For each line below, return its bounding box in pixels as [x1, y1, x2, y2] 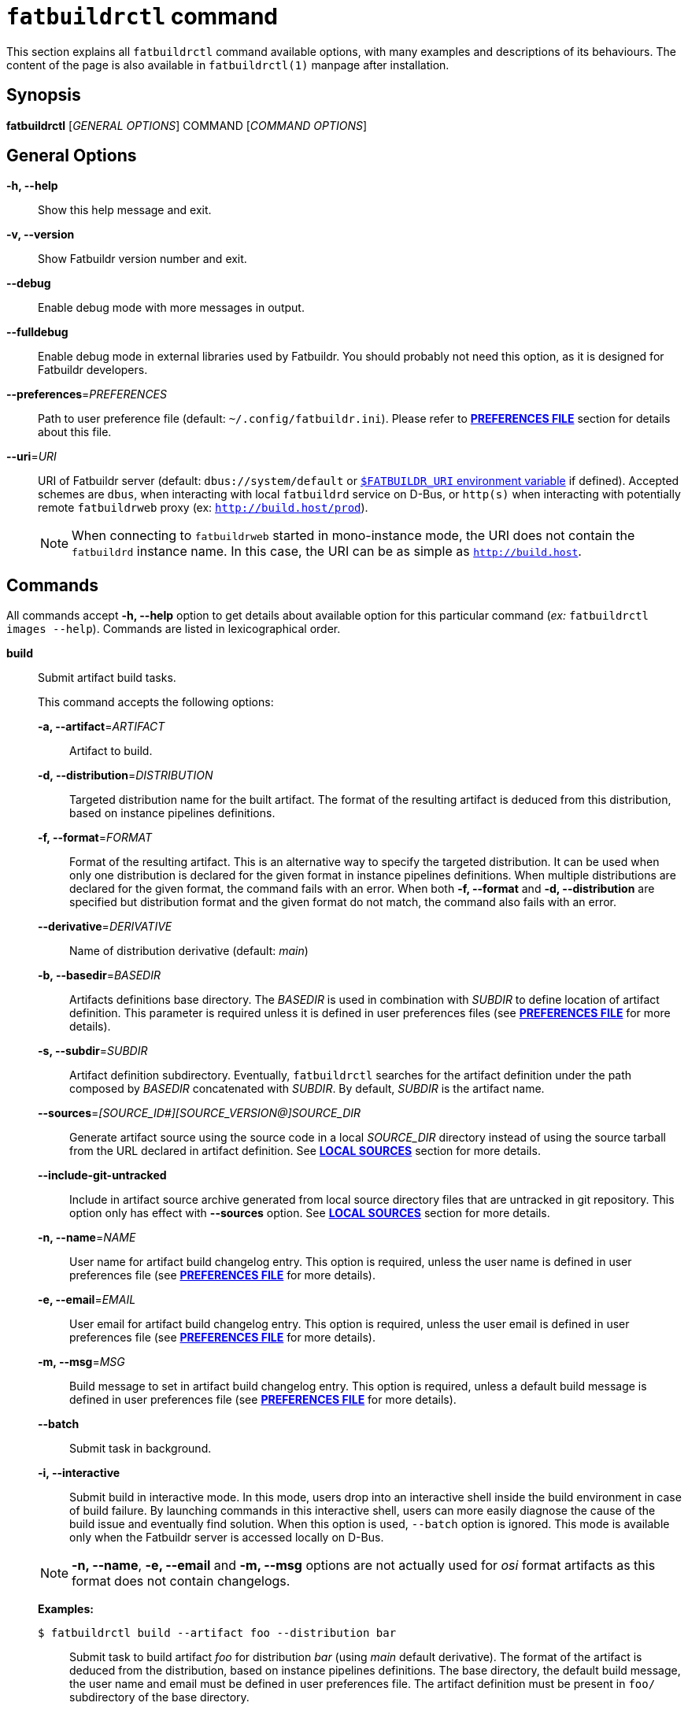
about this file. [38, 425, 112, 439]
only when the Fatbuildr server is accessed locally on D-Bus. [69, 1530, 384, 1545]
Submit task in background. [69, 1442, 212, 1456]
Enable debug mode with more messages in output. [38, 301, 305, 315]
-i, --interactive [38, 1466, 120, 1480]
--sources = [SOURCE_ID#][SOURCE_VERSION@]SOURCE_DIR [38, 1106, 361, 1120]
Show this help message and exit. [38, 203, 212, 217]
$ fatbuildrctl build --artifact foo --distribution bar [38, 1627, 397, 1640]
